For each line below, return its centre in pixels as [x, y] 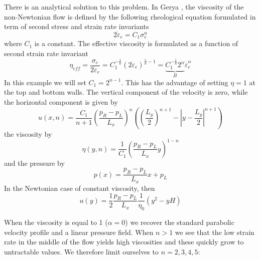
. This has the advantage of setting [175, 82]
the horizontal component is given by [61, 102]
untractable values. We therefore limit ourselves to [81, 251]
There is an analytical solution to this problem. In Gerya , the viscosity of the [124, 7]
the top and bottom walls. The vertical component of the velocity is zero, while [126, 92]
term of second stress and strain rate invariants [77, 26]
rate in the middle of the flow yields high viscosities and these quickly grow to [124, 242]
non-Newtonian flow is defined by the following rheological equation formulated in [130, 16]
